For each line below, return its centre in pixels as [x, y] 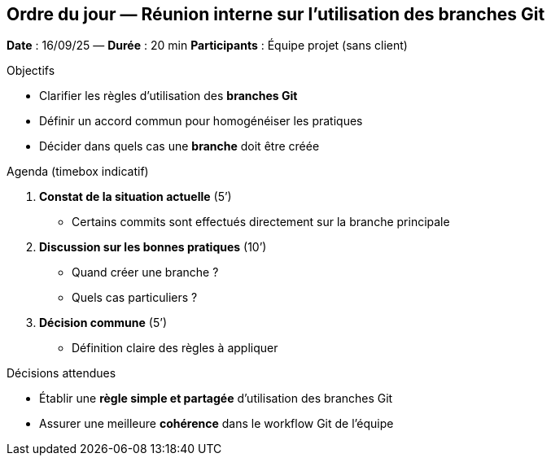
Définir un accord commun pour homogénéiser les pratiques [201, 121]
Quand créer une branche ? [145, 272]
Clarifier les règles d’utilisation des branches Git [168, 96]
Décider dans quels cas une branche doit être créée [179, 146]
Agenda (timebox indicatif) [78, 172]
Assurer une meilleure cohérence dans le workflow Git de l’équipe [216, 424]
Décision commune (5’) [103, 323]
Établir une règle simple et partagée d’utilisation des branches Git [216, 399]
